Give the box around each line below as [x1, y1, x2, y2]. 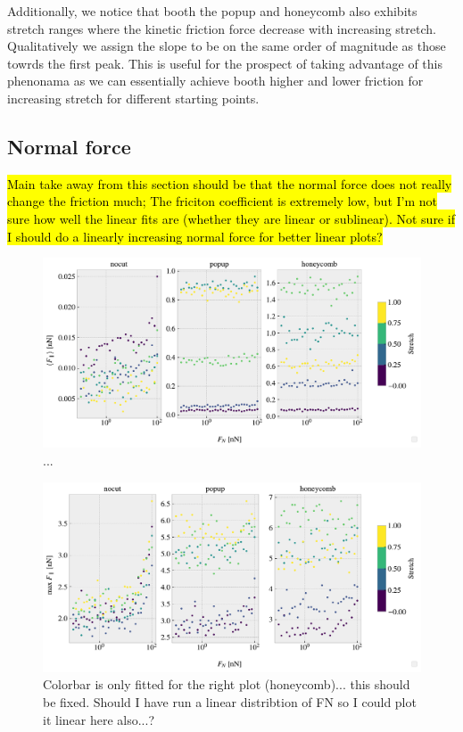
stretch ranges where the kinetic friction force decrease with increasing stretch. [7, 19, 436, 37]
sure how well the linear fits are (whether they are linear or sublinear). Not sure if [7, 209, 455, 227]
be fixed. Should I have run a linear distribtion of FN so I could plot [43, 692, 417, 711]
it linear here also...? [43, 710, 154, 728]
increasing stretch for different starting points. [7, 88, 260, 107]
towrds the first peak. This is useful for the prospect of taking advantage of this [7, 53, 442, 72]
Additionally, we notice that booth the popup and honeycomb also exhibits [7, 2, 418, 20]
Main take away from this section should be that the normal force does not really [7, 174, 452, 193]
